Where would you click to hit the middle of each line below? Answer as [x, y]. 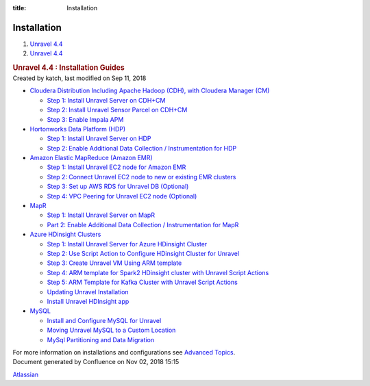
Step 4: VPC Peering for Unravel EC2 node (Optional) [122, 196]
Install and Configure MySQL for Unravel [104, 320]
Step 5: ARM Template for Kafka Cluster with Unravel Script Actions [142, 282]
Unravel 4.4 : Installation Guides [69, 68]
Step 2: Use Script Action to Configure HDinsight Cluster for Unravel [143, 253]
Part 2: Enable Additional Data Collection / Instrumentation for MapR [143, 224]
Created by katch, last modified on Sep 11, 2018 [79, 78]
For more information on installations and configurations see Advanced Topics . [124, 352]
